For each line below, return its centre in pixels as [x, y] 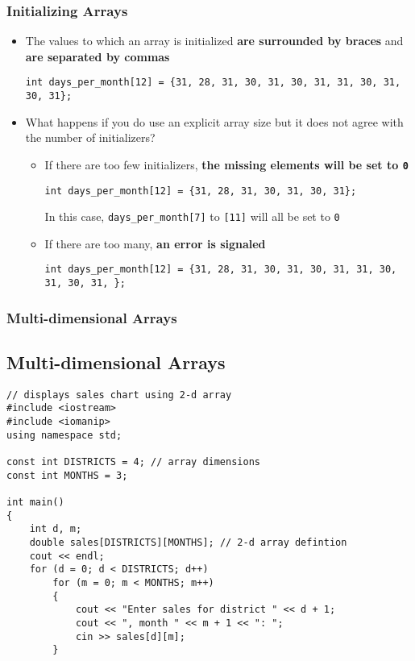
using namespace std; [64, 435]
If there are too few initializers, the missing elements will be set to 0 [226, 164]
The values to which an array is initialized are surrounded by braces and [214, 41]
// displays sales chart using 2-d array [119, 395]
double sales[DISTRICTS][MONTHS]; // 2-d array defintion [188, 543]
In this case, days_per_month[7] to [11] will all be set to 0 [192, 216]
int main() [35, 503]
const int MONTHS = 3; [67, 475]
